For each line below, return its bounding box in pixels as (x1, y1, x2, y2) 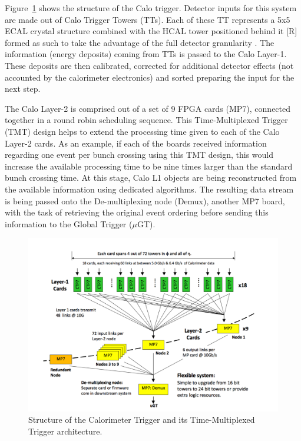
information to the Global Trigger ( (5, 217, 133, 230)
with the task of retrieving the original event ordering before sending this (5, 206, 269, 218)
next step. (5, 82, 41, 95)
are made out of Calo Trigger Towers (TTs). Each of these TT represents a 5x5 (5, 13, 290, 25)
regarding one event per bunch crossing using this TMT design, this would (5, 148, 274, 161)
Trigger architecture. (28, 425, 102, 437)
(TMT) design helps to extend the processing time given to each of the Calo (5, 125, 280, 137)
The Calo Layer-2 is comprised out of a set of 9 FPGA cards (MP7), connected (5, 102, 291, 114)
